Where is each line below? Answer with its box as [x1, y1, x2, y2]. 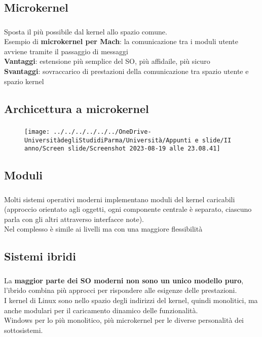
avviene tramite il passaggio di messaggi [4, 46, 128, 56]
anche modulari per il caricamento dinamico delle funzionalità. [4, 305, 198, 315]
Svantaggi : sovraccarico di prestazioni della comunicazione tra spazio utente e [4, 66, 249, 77]
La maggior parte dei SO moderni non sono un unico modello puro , [4, 275, 244, 285]
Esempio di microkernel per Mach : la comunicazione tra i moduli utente [4, 36, 238, 47]
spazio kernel [4, 76, 44, 86]
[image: [24, 128, 50, 135]
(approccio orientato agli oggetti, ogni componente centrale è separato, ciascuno [4, 204, 252, 214]
